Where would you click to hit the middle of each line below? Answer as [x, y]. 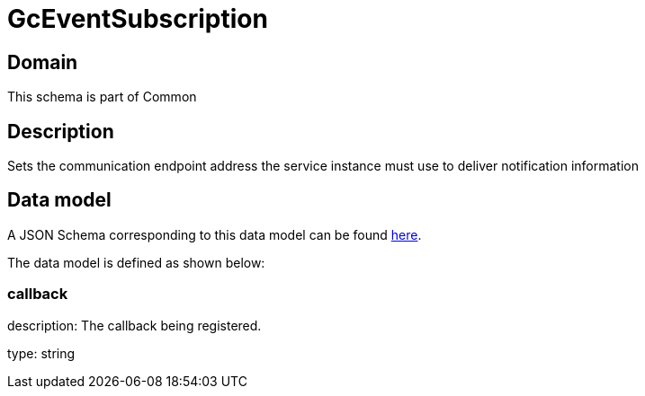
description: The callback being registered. [134, 325]
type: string [41, 353]
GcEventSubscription [138, 19]
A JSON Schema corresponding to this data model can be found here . [215, 234]
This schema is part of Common [102, 97]
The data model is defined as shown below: [136, 262]
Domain [43, 62]
